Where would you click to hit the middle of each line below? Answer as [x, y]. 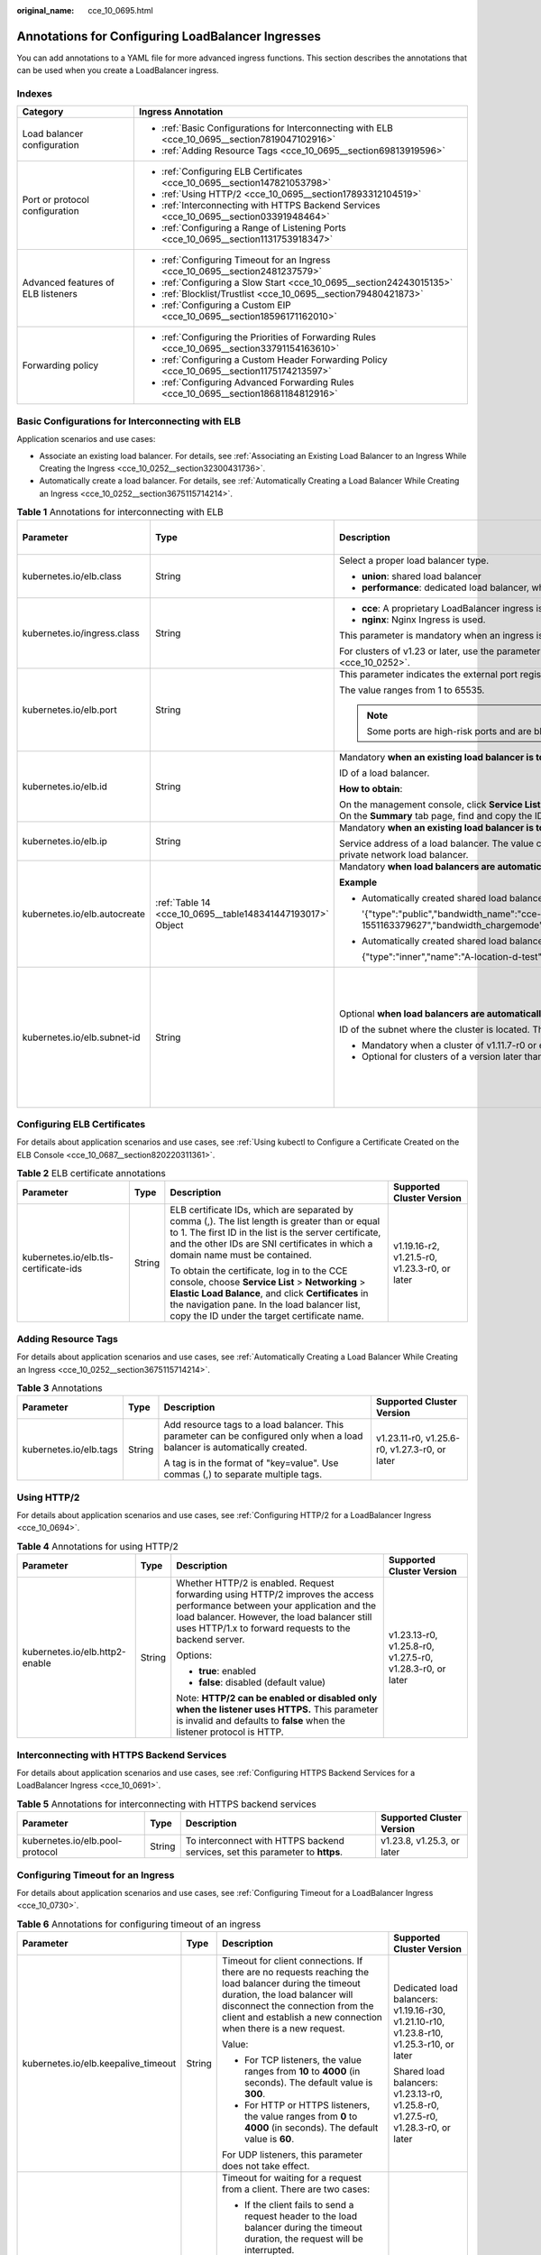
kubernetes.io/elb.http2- [74, 1652]
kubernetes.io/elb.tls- [68, 1257]
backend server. [211, 1640]
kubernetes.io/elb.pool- [72, 1841]
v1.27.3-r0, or [418, 1450]
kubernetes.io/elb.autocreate [84, 914]
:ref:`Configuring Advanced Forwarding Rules [258, 382]
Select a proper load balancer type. [414, 560]
